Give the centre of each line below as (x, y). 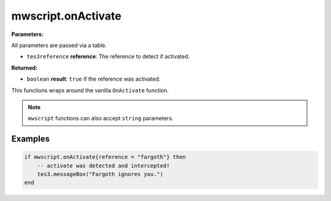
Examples (31, 139)
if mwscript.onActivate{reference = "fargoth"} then (105, 157)
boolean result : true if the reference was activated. (93, 79)
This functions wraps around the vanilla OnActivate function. (90, 90)
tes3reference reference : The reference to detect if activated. (108, 57)
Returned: (25, 68)
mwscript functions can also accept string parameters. (101, 119)
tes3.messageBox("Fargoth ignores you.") (100, 174)
